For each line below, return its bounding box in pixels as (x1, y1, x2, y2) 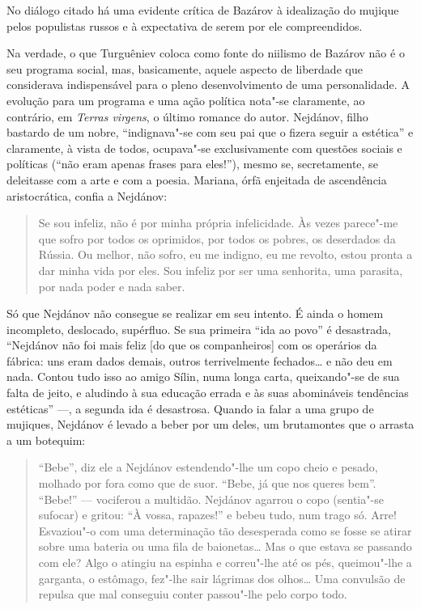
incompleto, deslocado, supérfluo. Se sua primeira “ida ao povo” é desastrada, (6, 320, 391, 337)
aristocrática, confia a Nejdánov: (6, 187, 168, 204)
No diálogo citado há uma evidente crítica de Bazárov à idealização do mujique (6, 2, 399, 18)
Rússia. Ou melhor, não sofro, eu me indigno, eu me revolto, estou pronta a (38, 246, 413, 263)
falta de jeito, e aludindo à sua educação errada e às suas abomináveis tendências (6, 384, 409, 401)
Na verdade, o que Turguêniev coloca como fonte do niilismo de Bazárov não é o (6, 44, 405, 61)
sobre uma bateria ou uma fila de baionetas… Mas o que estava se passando (38, 538, 412, 555)
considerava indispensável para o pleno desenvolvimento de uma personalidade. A (6, 76, 410, 93)
